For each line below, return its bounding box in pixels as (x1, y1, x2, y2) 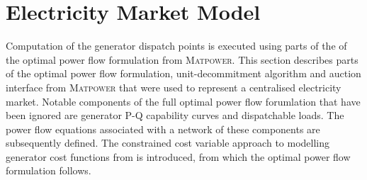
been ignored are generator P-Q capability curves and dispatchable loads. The (6, 108, 344, 123)
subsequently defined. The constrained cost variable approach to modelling (6, 135, 330, 150)
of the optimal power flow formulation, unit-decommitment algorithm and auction (6, 66, 361, 81)
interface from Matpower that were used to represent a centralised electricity (6, 79, 341, 94)
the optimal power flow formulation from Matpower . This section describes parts (6, 52, 358, 67)
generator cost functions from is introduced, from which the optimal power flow (6, 149, 351, 164)
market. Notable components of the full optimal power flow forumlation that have (6, 94, 361, 108)
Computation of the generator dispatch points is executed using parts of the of (6, 38, 347, 53)
